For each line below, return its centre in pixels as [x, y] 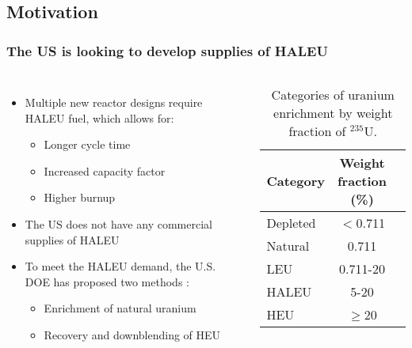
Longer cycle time [87, 144]
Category [296, 181]
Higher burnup [80, 197]
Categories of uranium [333, 95]
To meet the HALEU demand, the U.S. [120, 266]
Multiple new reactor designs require [114, 102]
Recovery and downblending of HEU [132, 334]
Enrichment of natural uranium [120, 308]
